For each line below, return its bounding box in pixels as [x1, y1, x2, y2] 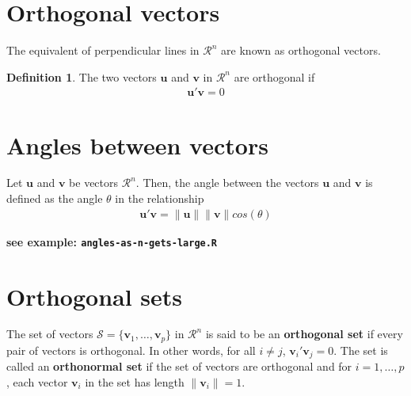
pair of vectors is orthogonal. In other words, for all [6, 341, 256, 358]
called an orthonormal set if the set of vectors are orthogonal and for [6, 358, 352, 375]
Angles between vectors [6, 128, 268, 161]
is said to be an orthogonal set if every [205, 326, 403, 342]
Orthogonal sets [6, 280, 183, 312]
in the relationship [115, 190, 204, 207]
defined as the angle [6, 190, 103, 207]
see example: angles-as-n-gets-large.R [6, 233, 218, 249]
